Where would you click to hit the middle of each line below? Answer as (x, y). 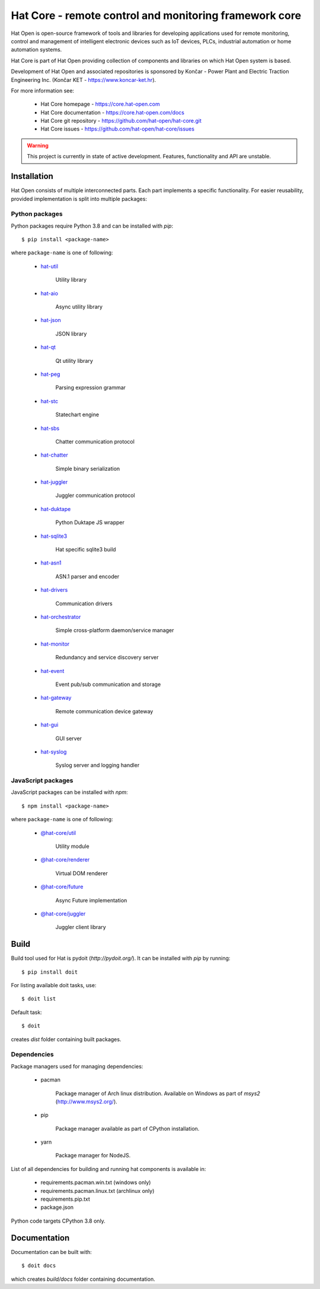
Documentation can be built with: (51, 1252)
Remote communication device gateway (104, 711)
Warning (38, 145)
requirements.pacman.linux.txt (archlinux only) (97, 1191)
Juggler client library (81, 927)
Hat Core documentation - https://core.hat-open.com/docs (113, 112)
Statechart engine (77, 414)
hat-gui (49, 725)
